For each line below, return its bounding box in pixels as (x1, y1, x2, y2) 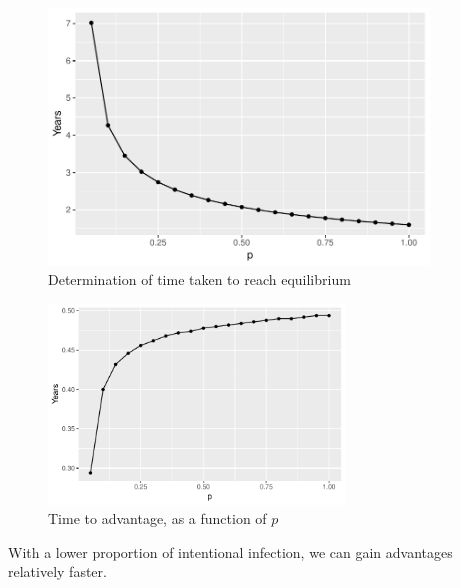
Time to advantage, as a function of (48, 508, 267, 529)
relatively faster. (8, 561, 107, 582)
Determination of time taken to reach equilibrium (48, 269, 351, 290)
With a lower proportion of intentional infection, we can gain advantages (8, 541, 453, 562)
